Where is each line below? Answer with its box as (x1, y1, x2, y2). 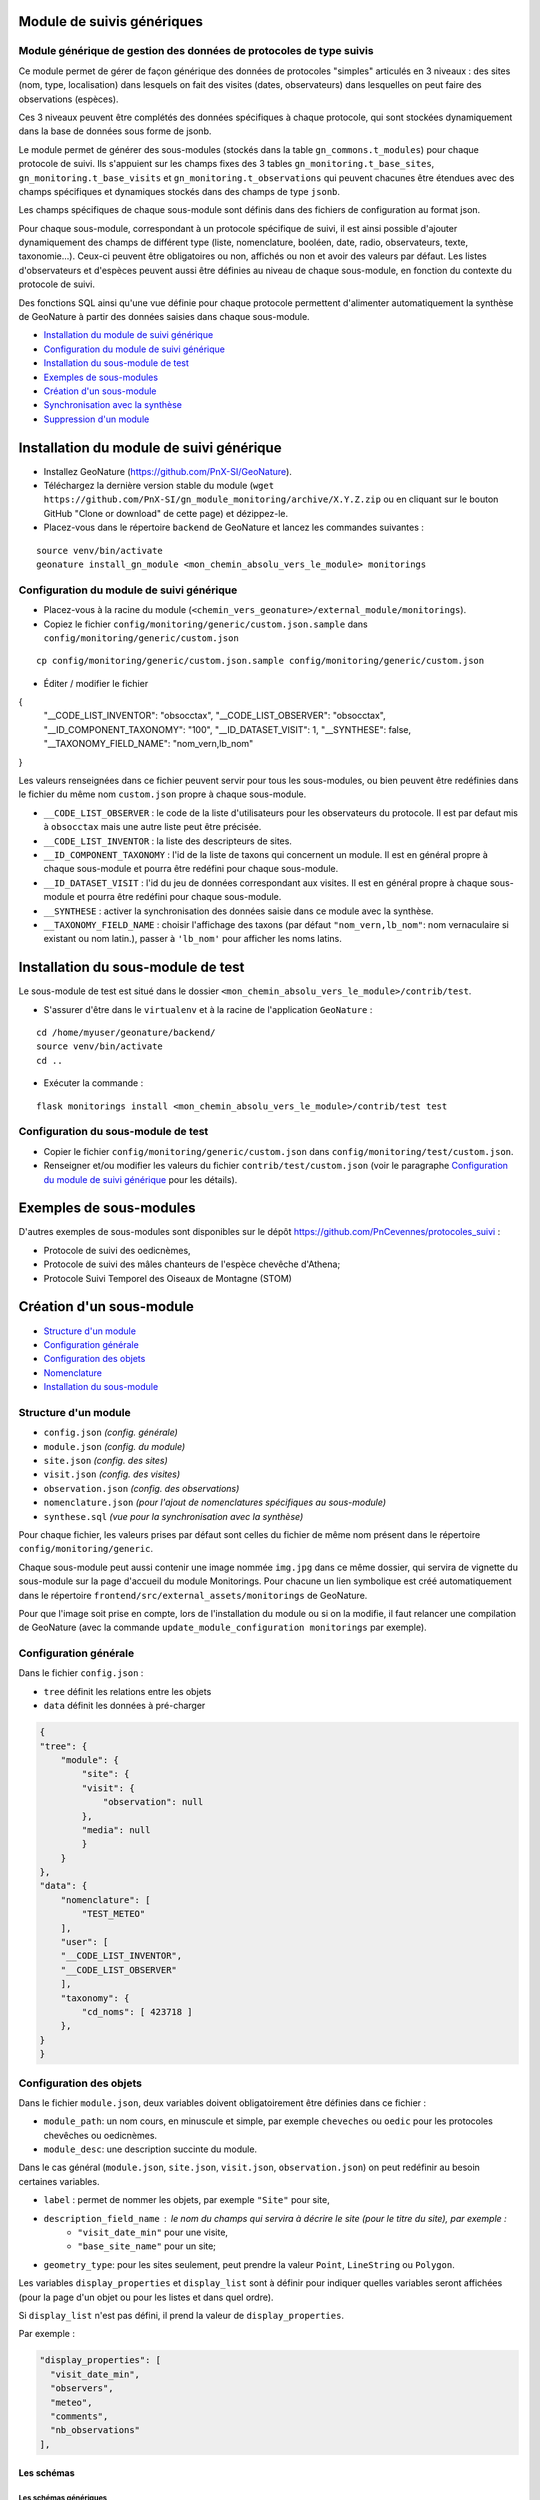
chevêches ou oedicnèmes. (43, 2129, 158, 2141)
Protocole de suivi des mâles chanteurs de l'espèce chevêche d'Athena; (43, 1258, 341, 1270)
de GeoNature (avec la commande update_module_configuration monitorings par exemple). (18, 1621, 427, 1634)
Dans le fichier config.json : (18, 1667, 144, 1679)
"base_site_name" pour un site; (77, 2240, 217, 2252)
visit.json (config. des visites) (43, 1468, 181, 1480)
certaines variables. (18, 2175, 100, 2187)
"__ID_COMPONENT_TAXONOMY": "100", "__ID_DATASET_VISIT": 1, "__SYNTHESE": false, (43, 723, 412, 735)
